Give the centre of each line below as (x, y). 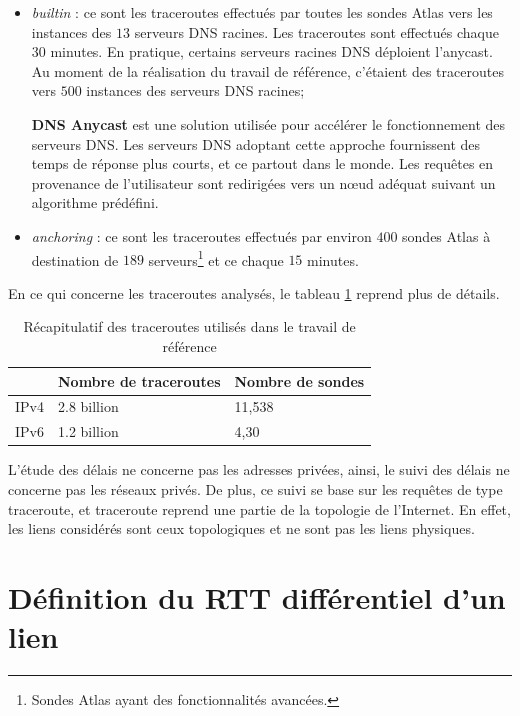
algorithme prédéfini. (95, 202)
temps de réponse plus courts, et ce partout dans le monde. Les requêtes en (262, 163)
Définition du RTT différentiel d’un (257, 596)
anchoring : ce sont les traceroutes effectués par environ (201, 235)
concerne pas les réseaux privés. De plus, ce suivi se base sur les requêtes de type (255, 488)
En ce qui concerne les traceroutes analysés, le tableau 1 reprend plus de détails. (254, 292)
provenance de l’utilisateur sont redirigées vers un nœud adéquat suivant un (263, 182)
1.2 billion (88, 431)
